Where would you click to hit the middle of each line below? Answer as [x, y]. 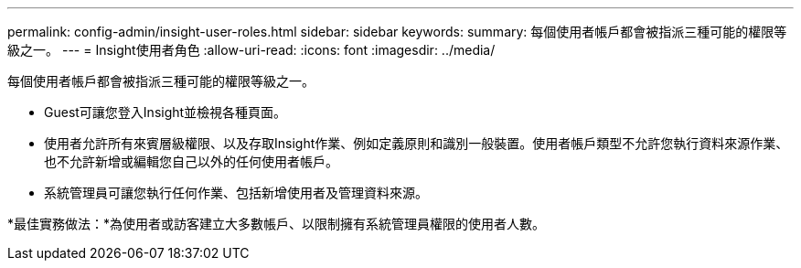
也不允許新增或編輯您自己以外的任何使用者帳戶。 [191, 161]
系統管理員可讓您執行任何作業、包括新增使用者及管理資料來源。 [236, 193]
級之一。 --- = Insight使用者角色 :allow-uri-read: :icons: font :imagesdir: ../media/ [251, 50]
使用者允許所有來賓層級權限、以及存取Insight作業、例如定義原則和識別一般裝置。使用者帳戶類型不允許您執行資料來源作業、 [417, 143]
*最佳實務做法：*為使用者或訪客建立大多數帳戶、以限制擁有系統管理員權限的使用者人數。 [277, 224]
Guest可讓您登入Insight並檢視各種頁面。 [166, 112]
